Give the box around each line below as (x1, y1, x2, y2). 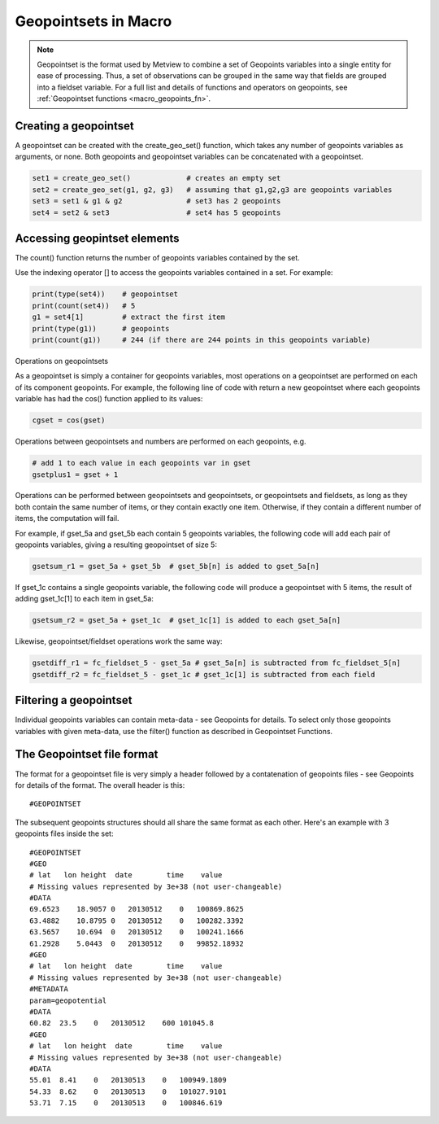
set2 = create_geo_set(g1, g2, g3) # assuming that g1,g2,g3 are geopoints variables (32, 185, 393, 195)
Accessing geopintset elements (15, 231, 180, 245)
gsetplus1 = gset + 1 (32, 470, 119, 479)
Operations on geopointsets (15, 356, 109, 365)
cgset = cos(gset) (32, 416, 106, 425)
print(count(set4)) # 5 (32, 301, 136, 310)
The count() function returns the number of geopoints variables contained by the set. (15, 253, 300, 263)
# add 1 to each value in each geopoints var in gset (32, 458, 251, 468)
